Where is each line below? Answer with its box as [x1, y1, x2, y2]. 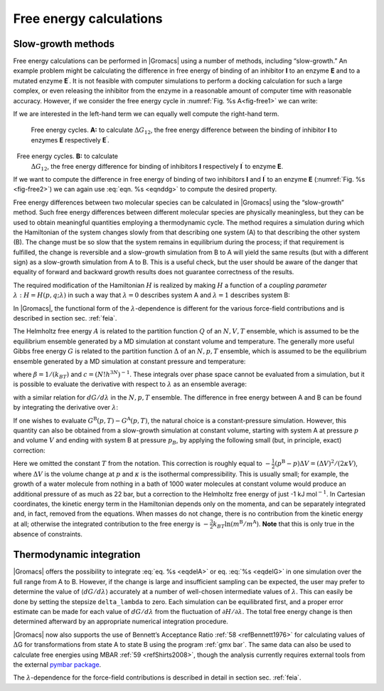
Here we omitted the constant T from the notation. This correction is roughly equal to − [13, 459, 271, 468]
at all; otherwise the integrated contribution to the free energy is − [13, 519, 209, 528]
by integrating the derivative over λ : [13, 403, 119, 412]
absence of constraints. [13, 530, 83, 539]
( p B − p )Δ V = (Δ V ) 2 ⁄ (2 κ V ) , [274, 458, 358, 468]
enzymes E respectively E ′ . [31, 135, 110, 144]
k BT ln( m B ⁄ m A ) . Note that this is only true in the [213, 519, 355, 530]
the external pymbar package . [13, 660, 102, 669]
